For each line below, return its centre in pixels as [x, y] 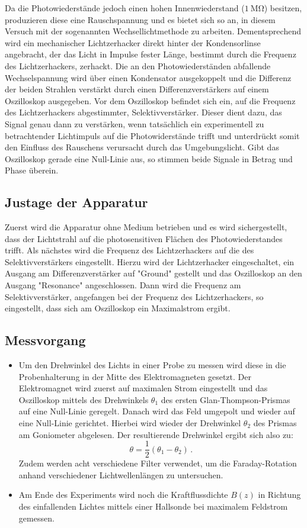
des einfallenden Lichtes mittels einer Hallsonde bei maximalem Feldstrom [153, 506]
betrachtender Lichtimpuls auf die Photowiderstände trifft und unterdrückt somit [152, 135]
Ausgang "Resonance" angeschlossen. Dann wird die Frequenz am [123, 285]
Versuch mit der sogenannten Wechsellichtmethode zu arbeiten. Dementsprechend [153, 31]
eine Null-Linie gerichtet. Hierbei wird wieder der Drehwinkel [130, 423]
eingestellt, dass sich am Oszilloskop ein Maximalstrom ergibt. [118, 308]
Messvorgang [45, 340]
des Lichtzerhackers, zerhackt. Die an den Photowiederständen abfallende [138, 65]
